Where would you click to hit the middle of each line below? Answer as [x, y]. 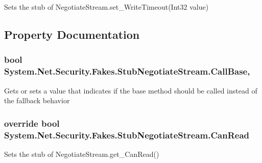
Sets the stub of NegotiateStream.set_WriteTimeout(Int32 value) [106, 7]
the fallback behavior [37, 100]
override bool [32, 123]
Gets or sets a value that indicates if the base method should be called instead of [131, 90]
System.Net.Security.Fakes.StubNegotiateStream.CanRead [127, 135]
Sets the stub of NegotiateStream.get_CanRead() [82, 154]
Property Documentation [72, 34]
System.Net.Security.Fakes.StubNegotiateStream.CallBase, [127, 71]
